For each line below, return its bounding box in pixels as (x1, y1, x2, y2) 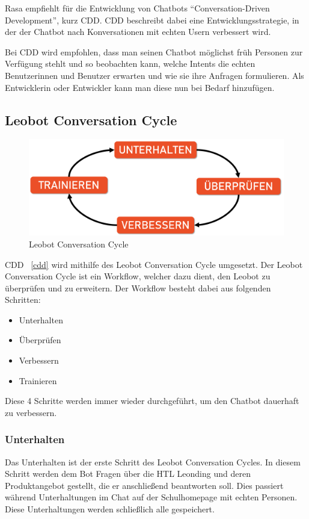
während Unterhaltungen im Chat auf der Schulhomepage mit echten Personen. (5, 491, 298, 503)
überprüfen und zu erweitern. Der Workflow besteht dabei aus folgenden (5, 281, 271, 294)
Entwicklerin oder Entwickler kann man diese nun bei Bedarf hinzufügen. (5, 81, 275, 93)
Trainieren (19, 374, 57, 387)
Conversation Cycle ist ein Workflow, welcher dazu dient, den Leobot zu (5, 270, 271, 282)
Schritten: (5, 293, 41, 306)
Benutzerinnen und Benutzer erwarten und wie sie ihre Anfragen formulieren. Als (5, 69, 304, 81)
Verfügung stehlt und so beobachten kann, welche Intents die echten (5, 57, 255, 70)
